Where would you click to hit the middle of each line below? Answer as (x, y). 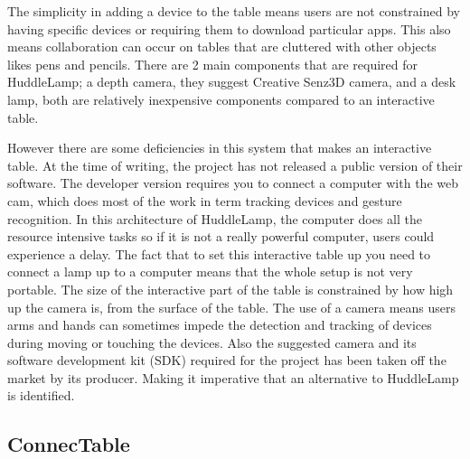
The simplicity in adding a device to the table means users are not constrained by (234, 11)
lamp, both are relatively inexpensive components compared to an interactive (221, 99)
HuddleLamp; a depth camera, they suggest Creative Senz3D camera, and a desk (232, 82)
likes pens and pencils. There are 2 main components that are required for (212, 64)
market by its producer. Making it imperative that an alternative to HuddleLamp (233, 377)
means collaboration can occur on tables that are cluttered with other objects (222, 47)
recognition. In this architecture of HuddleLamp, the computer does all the (215, 218)
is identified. (41, 395)
